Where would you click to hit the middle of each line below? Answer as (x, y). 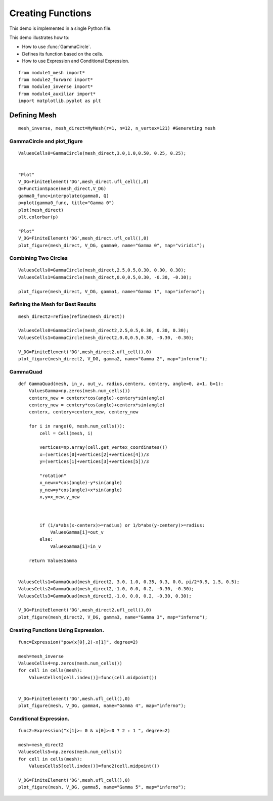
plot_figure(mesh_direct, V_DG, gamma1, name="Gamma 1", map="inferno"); (112, 291)
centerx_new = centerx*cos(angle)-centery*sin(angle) (97, 398)
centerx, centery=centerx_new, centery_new (83, 412)
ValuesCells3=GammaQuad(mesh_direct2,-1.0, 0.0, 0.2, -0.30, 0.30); (105, 596)
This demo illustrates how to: (39, 37)
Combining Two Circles (39, 258)
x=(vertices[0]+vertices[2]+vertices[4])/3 (94, 454)
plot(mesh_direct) (41, 210)
